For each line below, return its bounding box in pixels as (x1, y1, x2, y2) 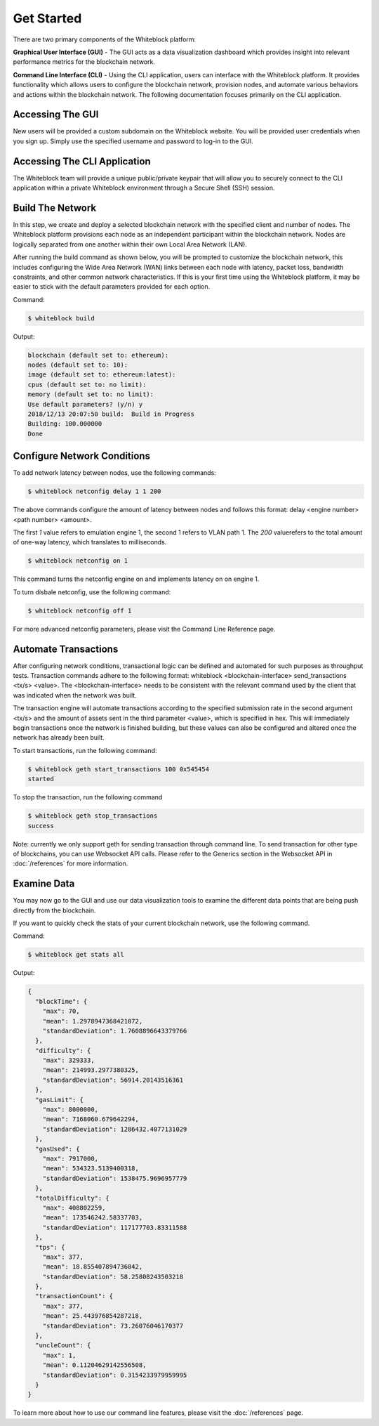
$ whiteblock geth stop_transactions (27, 812, 158, 820)
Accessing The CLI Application (13, 155, 151, 167)
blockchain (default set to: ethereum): (27, 351, 168, 359)
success (27, 822, 54, 830)
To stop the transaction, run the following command (13, 793, 163, 802)
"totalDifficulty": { (35, 1194, 110, 1202)
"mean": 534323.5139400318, (42, 1165, 140, 1172)
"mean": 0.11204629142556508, (42, 1361, 147, 1369)
